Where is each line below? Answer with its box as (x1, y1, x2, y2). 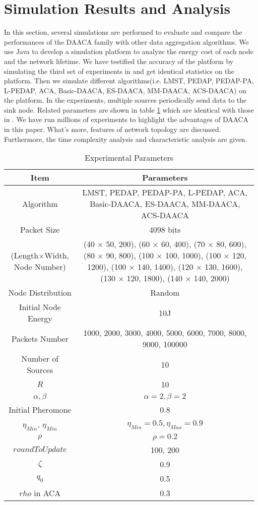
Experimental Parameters (84, 152, 174, 164)
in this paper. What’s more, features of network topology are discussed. (4, 124, 221, 134)
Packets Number (11, 332, 68, 344)
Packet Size (20, 224, 60, 236)
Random (150, 287, 180, 299)
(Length (10, 250, 39, 261)
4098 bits (149, 224, 181, 236)
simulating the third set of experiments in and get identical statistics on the (4, 65, 235, 76)
